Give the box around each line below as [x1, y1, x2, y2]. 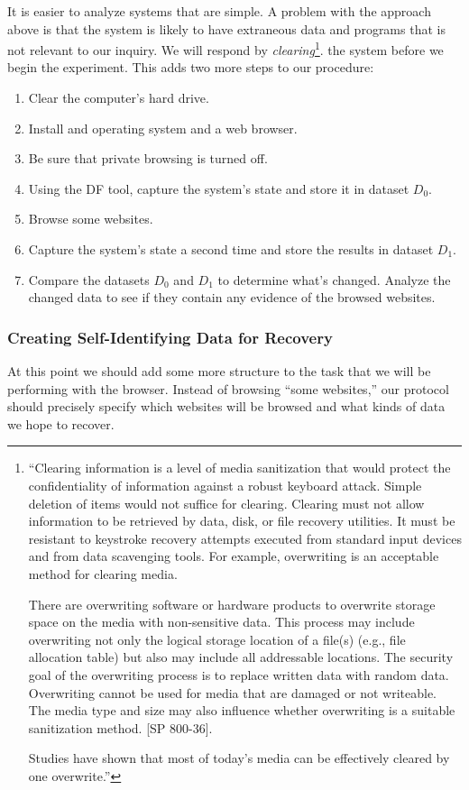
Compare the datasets [28, 270, 150, 289]
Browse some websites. [28, 209, 153, 228]
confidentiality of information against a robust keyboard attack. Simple [28, 475, 422, 494]
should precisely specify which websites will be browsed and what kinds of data [7, 397, 446, 416]
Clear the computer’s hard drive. [28, 88, 209, 107]
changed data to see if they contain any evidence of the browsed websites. [28, 288, 436, 307]
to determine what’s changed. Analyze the [217, 270, 451, 289]
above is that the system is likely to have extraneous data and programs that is [7, 19, 446, 38]
